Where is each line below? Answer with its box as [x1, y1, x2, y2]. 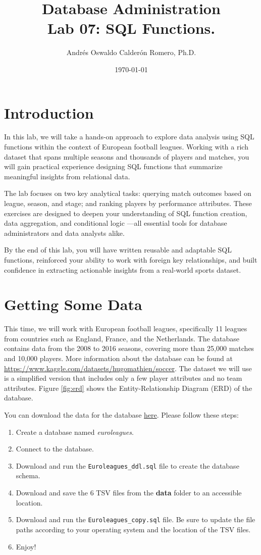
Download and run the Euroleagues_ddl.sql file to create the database [16, 460, 239, 471]
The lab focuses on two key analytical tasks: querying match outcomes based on [4, 188, 251, 198]
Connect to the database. [16, 443, 94, 454]
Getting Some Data [4, 294, 142, 315]
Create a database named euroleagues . [16, 426, 134, 437]
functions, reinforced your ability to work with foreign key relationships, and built [4, 254, 257, 265]
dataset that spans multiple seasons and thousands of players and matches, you [4, 151, 249, 162]
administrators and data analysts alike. [4, 227, 125, 238]
